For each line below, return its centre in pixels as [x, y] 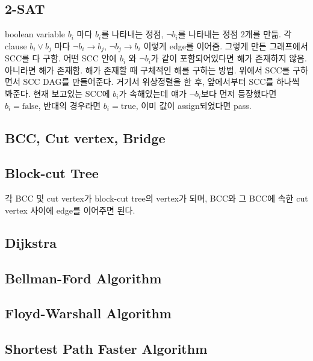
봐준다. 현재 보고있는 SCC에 [57, 94]
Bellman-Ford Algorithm [83, 278]
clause [16, 45]
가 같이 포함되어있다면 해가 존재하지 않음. [229, 58]
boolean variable [35, 34]
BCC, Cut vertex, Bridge [85, 137]
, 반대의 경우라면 [70, 105]
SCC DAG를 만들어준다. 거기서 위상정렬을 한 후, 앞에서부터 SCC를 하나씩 [161, 82]
